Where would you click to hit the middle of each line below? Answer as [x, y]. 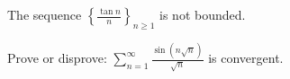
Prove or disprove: [57, 58]
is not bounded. [203, 14]
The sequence [45, 14]
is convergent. [246, 58]
